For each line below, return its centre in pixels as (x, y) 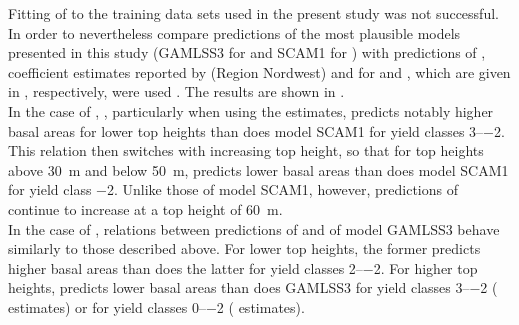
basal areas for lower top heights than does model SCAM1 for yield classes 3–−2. (256, 130)
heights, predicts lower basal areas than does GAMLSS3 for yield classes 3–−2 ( (253, 287)
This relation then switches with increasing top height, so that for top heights (246, 150)
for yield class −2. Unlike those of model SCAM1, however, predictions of (233, 189)
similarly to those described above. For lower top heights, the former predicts (244, 248)
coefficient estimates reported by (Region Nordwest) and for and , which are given (259, 71)
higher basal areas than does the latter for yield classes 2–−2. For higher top (243, 267)
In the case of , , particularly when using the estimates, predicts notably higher (251, 110)
